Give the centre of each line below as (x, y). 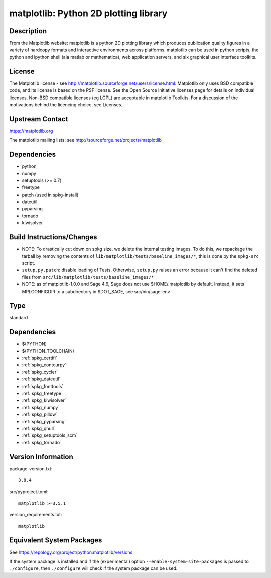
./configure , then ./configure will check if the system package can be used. (93, 568)
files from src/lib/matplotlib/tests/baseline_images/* (88, 277)
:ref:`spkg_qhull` (38, 428)
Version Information (41, 457)
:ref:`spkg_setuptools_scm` (50, 435)
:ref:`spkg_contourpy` (44, 365)
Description (28, 31)
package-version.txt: (31, 469)
